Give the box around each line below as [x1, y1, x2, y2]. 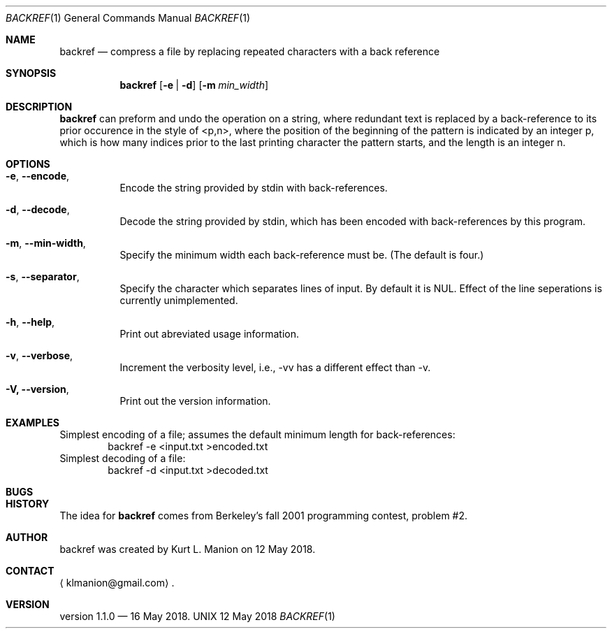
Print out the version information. [119, 395, 271, 407]
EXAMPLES [6, 417, 59, 428]
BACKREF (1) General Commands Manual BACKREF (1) [6, 12, 251, 24]
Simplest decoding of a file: [59, 452, 186, 464]
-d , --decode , [6, 203, 70, 215]
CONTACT [6, 565, 54, 577]
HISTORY [6, 498, 50, 510]
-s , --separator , [6, 271, 80, 282]
